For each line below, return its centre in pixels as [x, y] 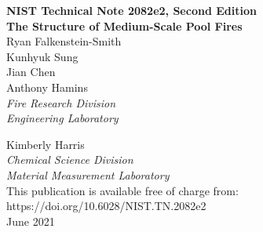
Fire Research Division [61, 102]
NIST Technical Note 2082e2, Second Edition [131, 10]
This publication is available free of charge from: [122, 190]
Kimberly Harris [46, 144]
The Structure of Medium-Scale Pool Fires [124, 25]
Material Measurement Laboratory [88, 174]
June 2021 [31, 221]
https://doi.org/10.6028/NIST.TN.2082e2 [106, 206]
